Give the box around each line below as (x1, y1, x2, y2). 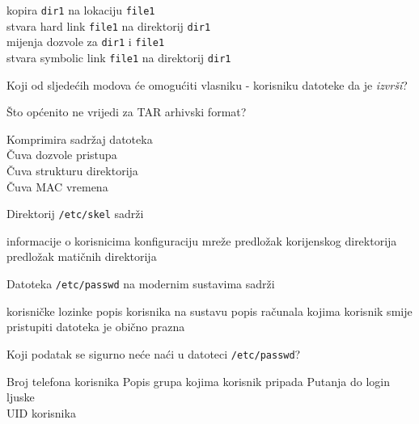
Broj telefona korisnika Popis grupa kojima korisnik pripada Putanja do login (6, 372, 390, 389)
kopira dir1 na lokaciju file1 (6, 2, 155, 18)
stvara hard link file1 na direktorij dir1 (6, 17, 211, 34)
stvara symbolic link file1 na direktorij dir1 (6, 48, 231, 65)
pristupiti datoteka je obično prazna (6, 318, 185, 335)
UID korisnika (6, 404, 76, 421)
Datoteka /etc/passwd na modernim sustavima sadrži (6, 275, 275, 292)
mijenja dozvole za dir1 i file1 (6, 33, 165, 50)
